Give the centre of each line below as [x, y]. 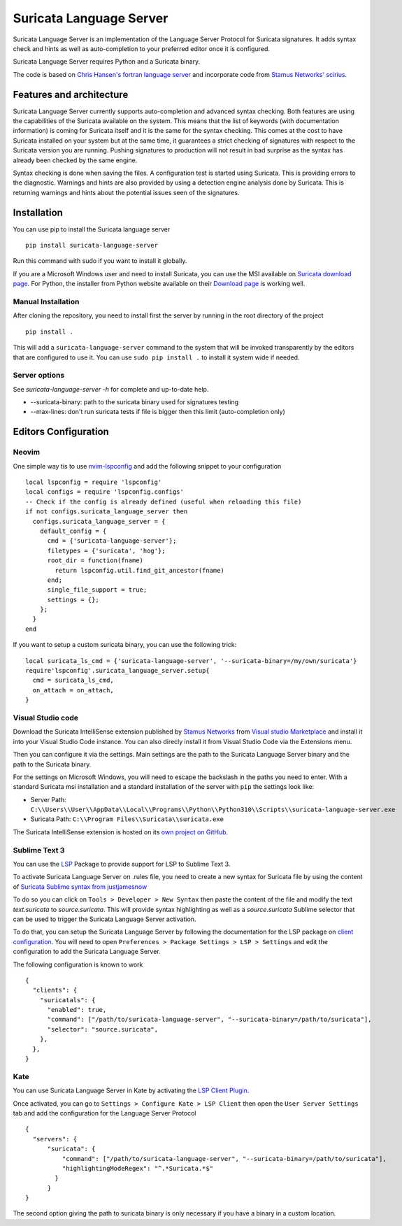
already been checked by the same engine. [75, 160]
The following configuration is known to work [78, 964]
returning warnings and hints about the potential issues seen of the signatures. [126, 192]
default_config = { [73, 531]
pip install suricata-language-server [92, 245]
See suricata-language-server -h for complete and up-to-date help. [111, 389]
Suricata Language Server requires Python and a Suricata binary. [107, 62]
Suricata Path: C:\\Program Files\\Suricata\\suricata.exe [127, 819]
